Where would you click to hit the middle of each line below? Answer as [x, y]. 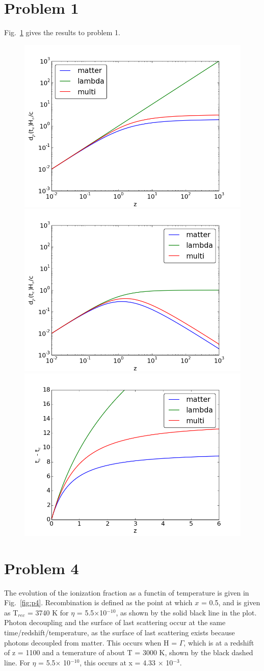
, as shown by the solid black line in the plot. [186, 612]
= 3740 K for [48, 612]
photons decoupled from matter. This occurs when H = [91, 642]
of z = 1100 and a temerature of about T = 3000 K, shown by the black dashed [129, 652]
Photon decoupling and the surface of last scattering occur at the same [115, 622]
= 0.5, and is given [231, 602]
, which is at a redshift [219, 642]
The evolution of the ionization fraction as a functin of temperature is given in [127, 592]
